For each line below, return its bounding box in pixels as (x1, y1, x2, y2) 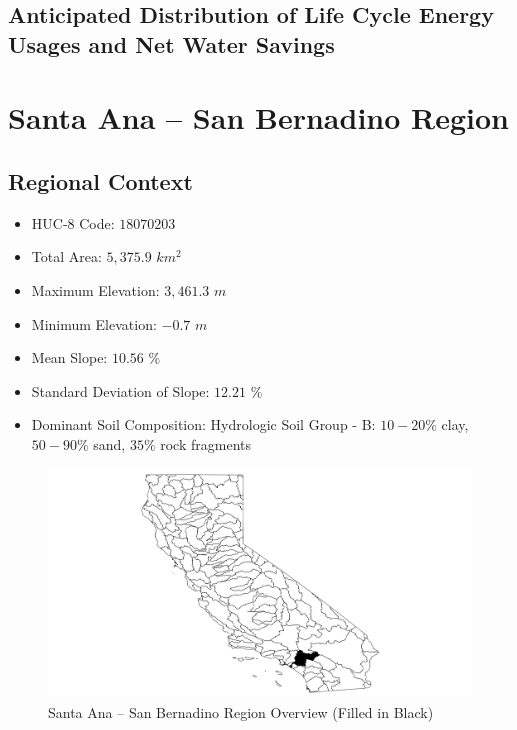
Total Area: (31, 246, 102, 267)
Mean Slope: (31, 347, 108, 368)
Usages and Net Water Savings (8, 28, 335, 59)
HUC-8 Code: (31, 212, 115, 233)
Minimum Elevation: (31, 313, 157, 334)
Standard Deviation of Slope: (31, 380, 210, 401)
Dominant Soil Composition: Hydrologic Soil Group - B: (31, 414, 376, 435)
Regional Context (8, 165, 193, 196)
